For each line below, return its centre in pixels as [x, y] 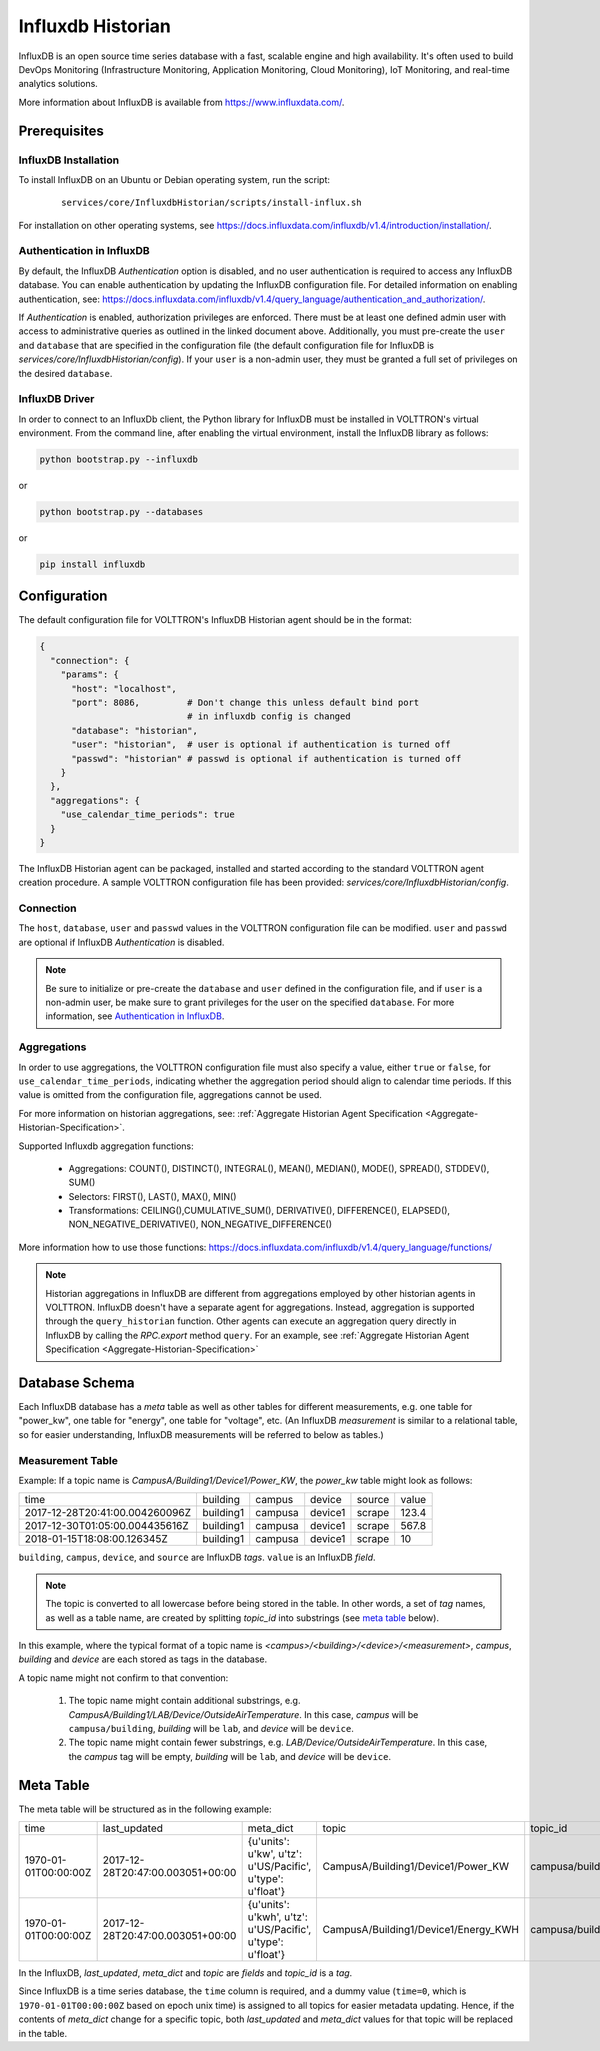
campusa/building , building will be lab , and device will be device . [211, 1728]
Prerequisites [61, 130]
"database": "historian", [135, 730]
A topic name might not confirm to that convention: [123, 1677]
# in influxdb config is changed [268, 716]
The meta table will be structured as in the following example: [145, 1809]
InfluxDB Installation [69, 160]
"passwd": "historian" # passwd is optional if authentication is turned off [266, 758]
